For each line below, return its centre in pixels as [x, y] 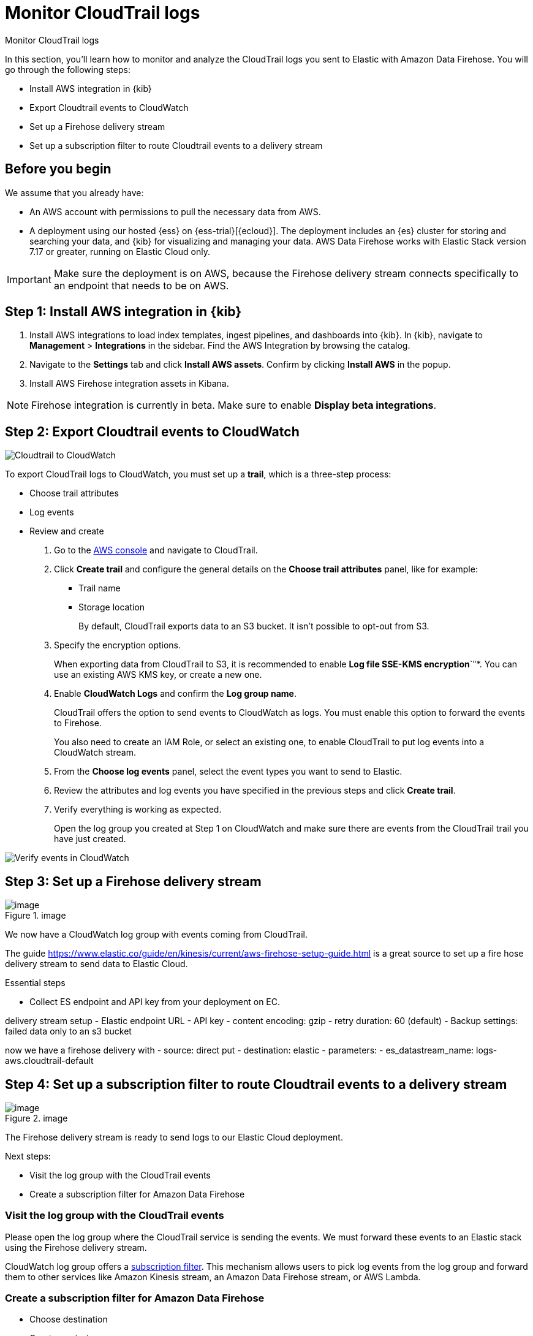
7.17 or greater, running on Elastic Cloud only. [120, 251]
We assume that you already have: [74, 192]
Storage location [112, 607]
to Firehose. [78, 723]
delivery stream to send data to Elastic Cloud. [96, 964]
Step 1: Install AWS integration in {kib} [123, 312]
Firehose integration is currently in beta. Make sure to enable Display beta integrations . [234, 405]
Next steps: [28, 1156]
